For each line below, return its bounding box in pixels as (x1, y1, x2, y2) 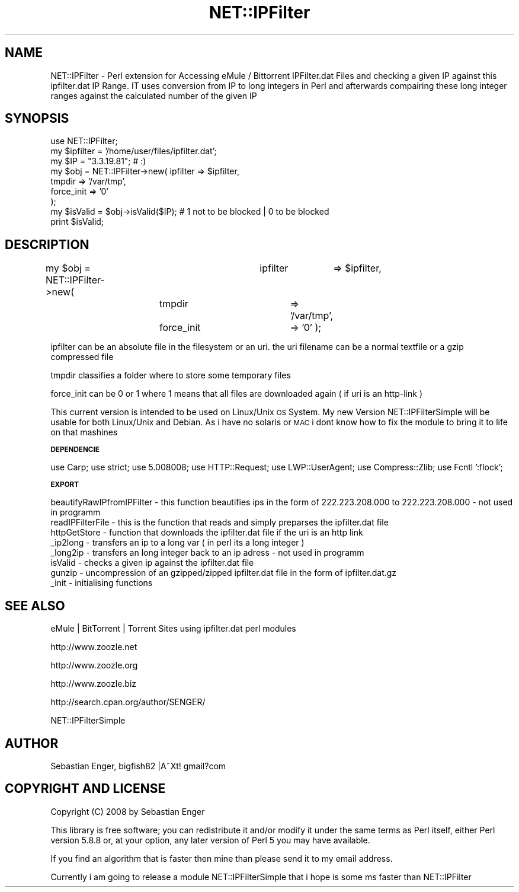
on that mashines (50, 427, 118, 438)
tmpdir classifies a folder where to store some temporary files (50, 370, 291, 381)
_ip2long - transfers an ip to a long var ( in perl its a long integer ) (50, 537, 305, 548)
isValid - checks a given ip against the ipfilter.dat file (50, 557, 254, 568)
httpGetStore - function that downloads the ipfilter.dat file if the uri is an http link (50, 527, 363, 538)
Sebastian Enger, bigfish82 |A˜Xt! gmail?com (50, 760, 226, 771)
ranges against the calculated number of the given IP (50, 90, 257, 101)
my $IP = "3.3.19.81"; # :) (50, 156, 146, 167)
